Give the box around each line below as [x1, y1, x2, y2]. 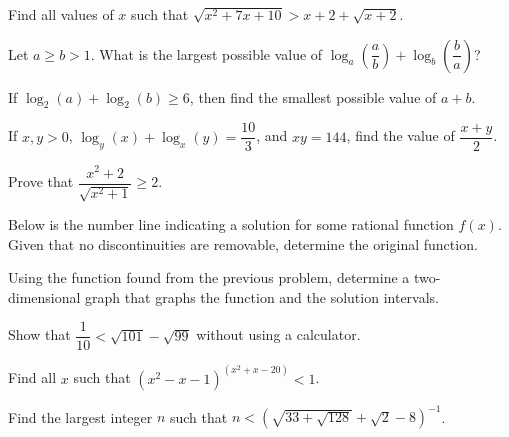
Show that [8, 324, 71, 345]
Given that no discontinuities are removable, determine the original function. [8, 233, 478, 254]
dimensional [8, 286, 81, 307]
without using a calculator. [196, 324, 361, 345]
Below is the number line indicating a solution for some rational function [8, 213, 454, 234]
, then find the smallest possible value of [189, 86, 437, 107]
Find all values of [8, 4, 114, 24]
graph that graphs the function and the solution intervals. [85, 286, 439, 307]
